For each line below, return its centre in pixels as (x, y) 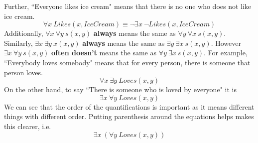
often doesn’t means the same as (104, 53)
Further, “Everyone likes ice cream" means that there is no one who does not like (128, 6)
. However (226, 43)
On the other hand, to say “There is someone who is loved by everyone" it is (120, 89)
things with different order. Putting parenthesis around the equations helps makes (129, 116)
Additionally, (24, 33)
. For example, (226, 53)
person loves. (23, 72)
